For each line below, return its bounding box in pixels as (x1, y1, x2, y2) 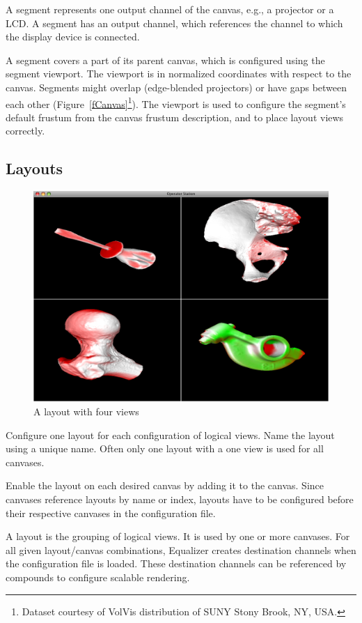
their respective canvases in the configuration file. (6, 505, 216, 520)
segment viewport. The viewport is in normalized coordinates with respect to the (6, 66, 352, 81)
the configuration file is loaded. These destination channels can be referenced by (6, 556, 347, 571)
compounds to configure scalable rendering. (6, 570, 190, 584)
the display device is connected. (6, 29, 140, 44)
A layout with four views (33, 404, 139, 419)
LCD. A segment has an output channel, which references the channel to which (6, 15, 343, 30)
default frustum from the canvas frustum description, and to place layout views (6, 109, 344, 124)
